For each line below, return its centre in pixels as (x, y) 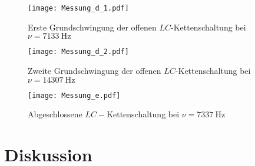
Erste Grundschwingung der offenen (92, 27)
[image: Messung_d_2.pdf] (78, 52)
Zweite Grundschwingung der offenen (95, 70)
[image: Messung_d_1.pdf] (78, 8)
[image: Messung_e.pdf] (74, 95)
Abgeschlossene (55, 114)
